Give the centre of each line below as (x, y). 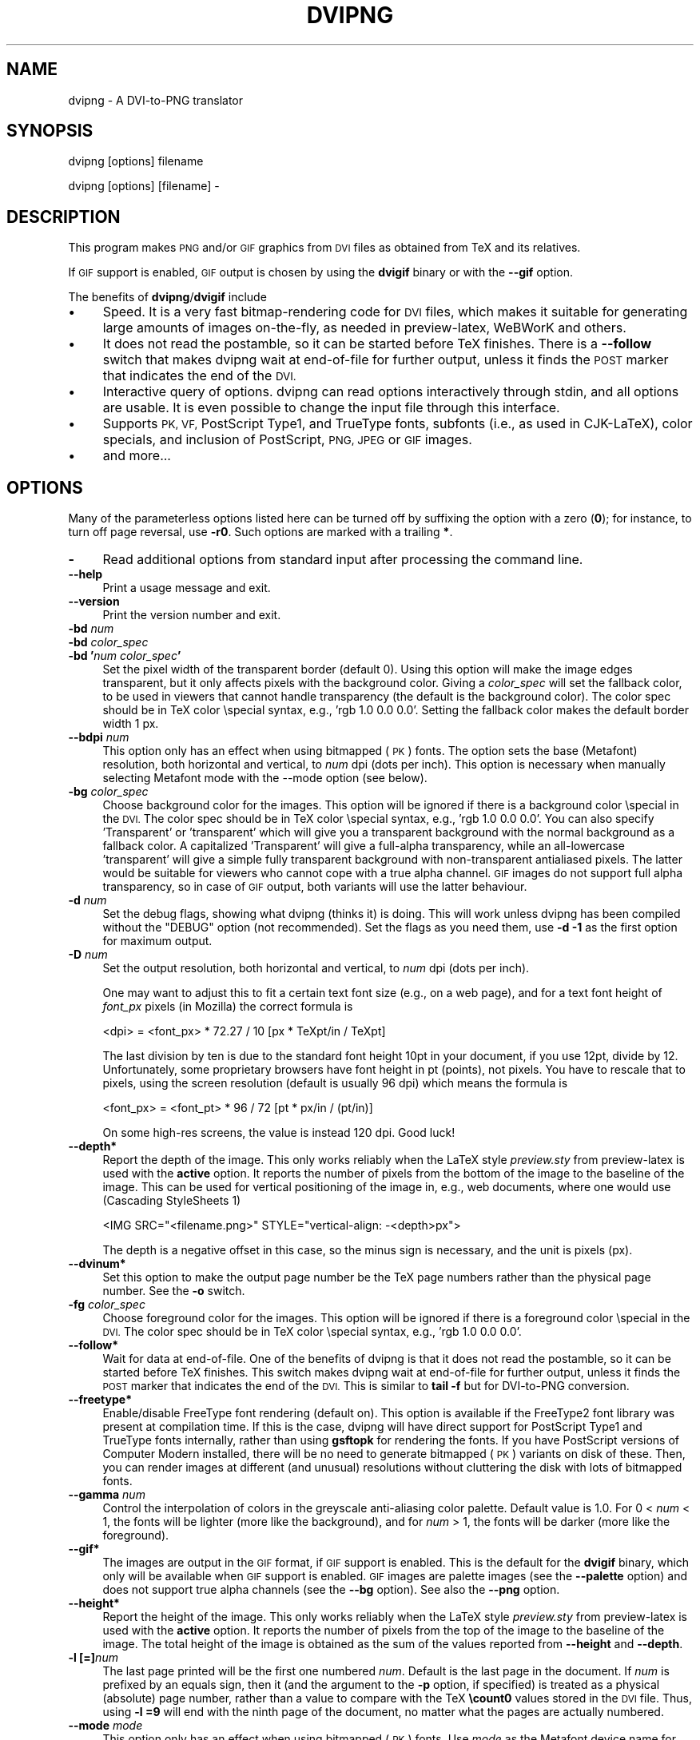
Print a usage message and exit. (187, 588)
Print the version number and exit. (192, 615)
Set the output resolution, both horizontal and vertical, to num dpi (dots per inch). (316, 968)
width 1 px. (131, 724)
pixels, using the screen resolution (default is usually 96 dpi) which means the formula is (335, 1083)
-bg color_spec (108, 792)
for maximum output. (157, 941)
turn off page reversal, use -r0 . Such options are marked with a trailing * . (261, 532)
